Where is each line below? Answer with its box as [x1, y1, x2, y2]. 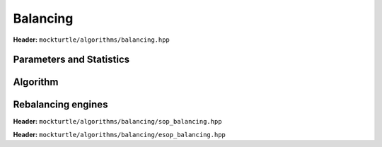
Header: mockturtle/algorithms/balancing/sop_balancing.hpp [13, 117, 222, 126]
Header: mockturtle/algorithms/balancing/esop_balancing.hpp [13, 130, 226, 139]
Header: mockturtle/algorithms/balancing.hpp [13, 35, 170, 44]
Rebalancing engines [13, 99, 108, 111]
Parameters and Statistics [13, 54, 130, 66]
